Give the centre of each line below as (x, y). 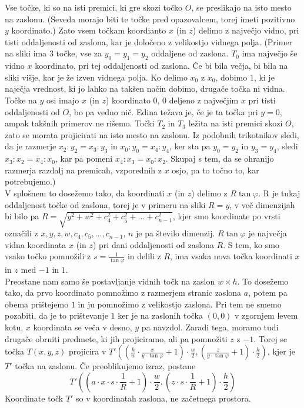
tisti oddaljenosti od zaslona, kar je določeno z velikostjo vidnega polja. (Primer (149, 41)
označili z (21, 233)
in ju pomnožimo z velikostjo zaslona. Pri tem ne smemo (180, 304)
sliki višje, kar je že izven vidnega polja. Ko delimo (96, 77)
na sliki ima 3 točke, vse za (54, 53)
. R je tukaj (279, 193)
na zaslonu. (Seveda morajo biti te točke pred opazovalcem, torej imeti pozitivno (150, 19)
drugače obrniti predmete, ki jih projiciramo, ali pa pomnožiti (116, 338)
